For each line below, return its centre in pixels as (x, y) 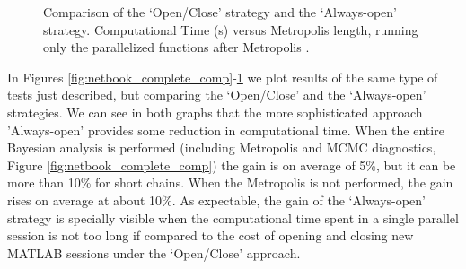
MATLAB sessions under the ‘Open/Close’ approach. (154, 252)
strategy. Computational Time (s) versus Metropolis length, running (231, 29)
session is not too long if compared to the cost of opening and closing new (211, 235)
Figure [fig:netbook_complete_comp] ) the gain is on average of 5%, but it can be (232, 165)
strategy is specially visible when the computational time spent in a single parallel (233, 217)
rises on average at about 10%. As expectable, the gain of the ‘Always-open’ (216, 200)
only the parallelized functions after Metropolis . (176, 47)
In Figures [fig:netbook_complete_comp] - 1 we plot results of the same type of (223, 77)
